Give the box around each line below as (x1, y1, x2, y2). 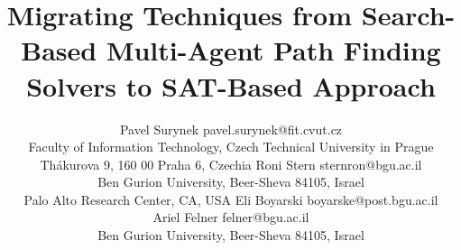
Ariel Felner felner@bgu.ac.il (152, 208, 309, 227)
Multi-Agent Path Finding (106, 32, 441, 69)
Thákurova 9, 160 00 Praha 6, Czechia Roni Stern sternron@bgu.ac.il (40, 154, 422, 173)
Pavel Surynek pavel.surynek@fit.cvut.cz (119, 119, 343, 138)
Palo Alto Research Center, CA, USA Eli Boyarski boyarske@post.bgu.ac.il (23, 190, 438, 208)
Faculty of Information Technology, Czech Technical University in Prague (28, 137, 434, 156)
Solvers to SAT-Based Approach (26, 67, 436, 104)
